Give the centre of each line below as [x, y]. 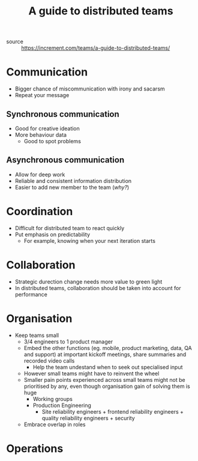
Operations [35, 448]
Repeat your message [42, 95]
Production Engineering [62, 405]
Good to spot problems [52, 141]
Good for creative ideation [47, 128]
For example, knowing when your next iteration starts [90, 240]
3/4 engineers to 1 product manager [68, 341]
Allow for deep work [40, 174]
